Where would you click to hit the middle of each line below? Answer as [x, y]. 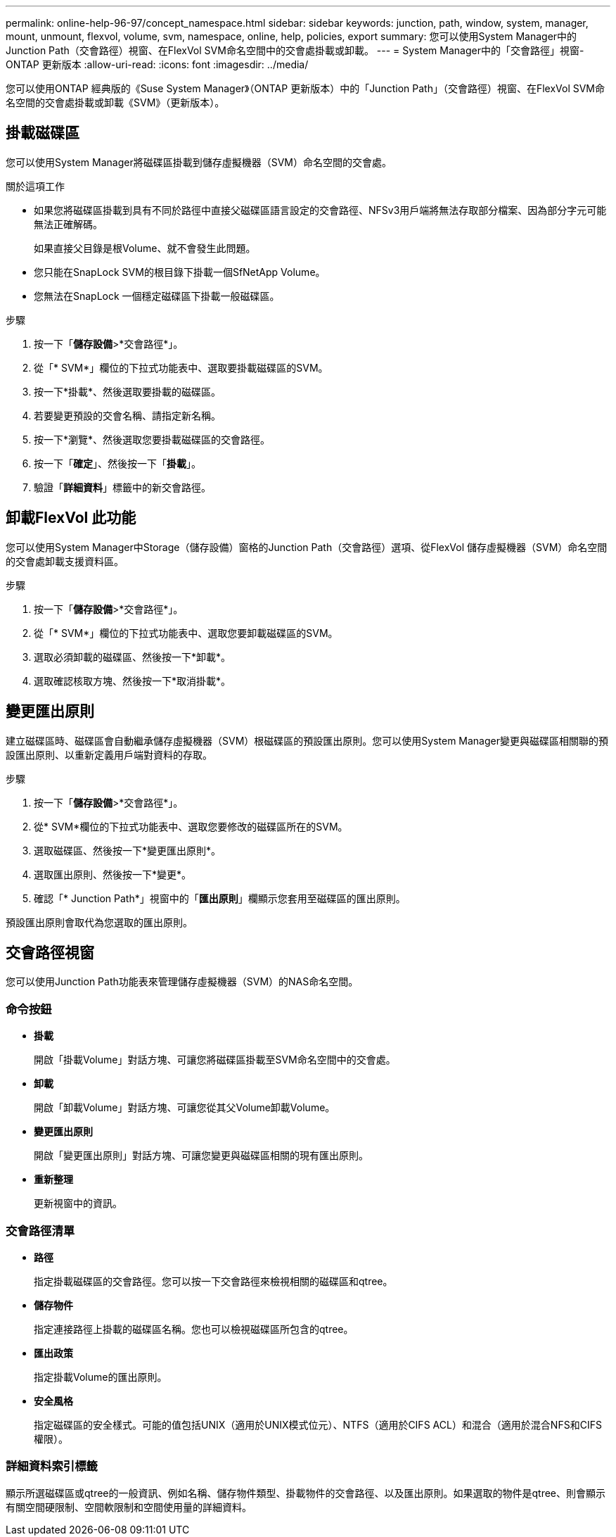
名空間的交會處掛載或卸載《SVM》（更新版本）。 [115, 102]
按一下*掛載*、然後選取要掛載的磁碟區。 [128, 391]
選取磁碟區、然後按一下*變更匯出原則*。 [128, 850]
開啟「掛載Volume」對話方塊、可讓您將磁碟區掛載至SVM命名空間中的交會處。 [215, 1060]
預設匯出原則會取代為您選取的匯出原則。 [99, 922]
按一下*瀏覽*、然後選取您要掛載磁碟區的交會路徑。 [152, 439]
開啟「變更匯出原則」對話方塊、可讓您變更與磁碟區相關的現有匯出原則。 [201, 1156]
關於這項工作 [35, 186]
